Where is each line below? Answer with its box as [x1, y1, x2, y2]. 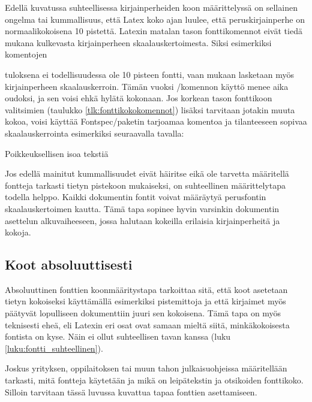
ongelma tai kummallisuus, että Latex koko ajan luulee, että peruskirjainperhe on [5, 13, 305, 25]
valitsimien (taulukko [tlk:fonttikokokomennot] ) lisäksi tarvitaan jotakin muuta [5, 103, 295, 116]
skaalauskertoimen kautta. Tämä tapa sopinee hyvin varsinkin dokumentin [5, 202, 280, 214]
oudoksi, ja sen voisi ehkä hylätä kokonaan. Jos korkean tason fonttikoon [5, 92, 272, 104]
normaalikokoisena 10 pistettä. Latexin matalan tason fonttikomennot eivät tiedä [5, 25, 302, 37]
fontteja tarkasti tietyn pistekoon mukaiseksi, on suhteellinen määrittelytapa [5, 179, 286, 191]
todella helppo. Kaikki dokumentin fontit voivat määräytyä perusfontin [5, 191, 266, 203]
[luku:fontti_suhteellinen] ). [5, 341, 103, 354]
